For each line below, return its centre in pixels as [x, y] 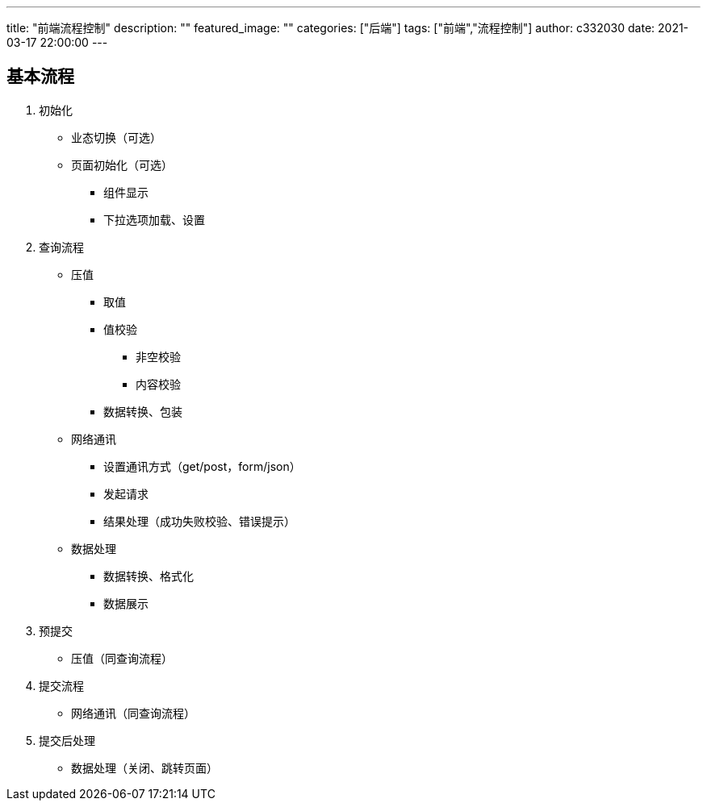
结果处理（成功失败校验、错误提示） [199, 521]
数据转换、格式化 [149, 576]
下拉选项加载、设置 [154, 219]
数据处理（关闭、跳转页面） [144, 767]
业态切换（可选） [116, 137]
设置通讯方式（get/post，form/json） [202, 466]
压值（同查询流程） [122, 658]
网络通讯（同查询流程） [133, 713]
